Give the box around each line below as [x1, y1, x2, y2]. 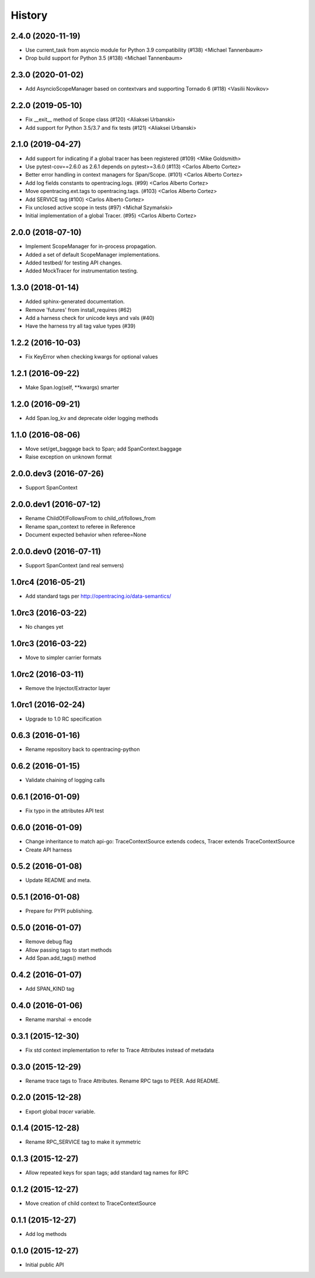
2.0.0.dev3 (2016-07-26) [10, 469, 104, 479]
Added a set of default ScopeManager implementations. [25, 251, 160, 258]
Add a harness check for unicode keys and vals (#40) [25, 315, 155, 322]
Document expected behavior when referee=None [25, 531, 147, 538]
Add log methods [25, 1231, 67, 1238]
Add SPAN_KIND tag [25, 985, 75, 992]
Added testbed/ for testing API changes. [25, 259, 123, 266]
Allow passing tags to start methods [25, 946, 112, 953]
